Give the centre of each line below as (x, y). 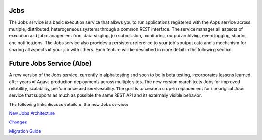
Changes (18, 122)
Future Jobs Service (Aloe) (50, 63)
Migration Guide (25, 131)
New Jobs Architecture (32, 113)
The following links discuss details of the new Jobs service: (68, 104)
